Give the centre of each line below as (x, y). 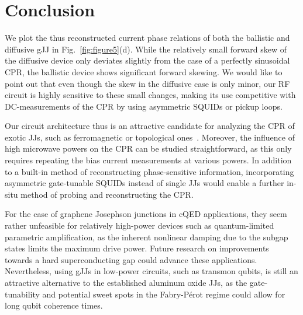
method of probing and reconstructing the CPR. (107, 194)
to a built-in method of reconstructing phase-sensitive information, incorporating (149, 171)
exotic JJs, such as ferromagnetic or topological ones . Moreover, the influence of (150, 137)
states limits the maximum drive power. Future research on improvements (137, 248)
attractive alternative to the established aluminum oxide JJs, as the (126, 282)
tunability (22, 294)
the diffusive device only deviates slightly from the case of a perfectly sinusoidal (147, 60)
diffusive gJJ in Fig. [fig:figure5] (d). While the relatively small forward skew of (146, 49)
